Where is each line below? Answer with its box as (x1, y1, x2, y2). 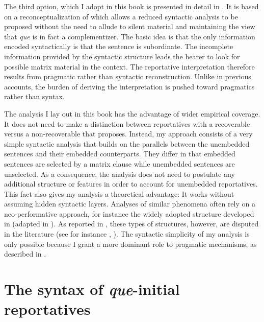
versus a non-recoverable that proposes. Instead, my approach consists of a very (4, 128, 253, 139)
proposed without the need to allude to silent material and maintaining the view (4, 21, 255, 32)
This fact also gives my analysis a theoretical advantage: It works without (4, 188, 234, 199)
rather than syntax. (4, 91, 65, 102)
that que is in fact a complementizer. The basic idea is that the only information (4, 31, 255, 41)
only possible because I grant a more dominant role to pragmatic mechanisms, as (4, 238, 257, 249)
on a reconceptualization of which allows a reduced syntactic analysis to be (4, 11, 238, 21)
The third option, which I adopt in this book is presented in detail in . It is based (4, 1, 259, 11)
